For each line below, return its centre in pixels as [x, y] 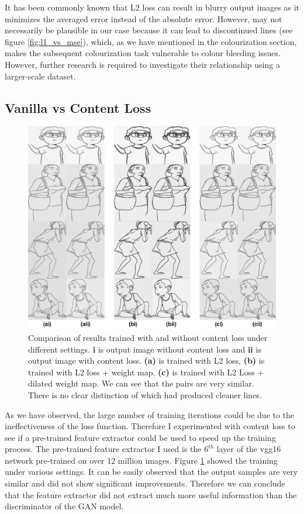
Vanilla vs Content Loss [78, 107]
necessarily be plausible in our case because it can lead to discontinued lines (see [149, 30]
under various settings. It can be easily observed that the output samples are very [151, 472]
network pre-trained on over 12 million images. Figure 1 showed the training [141, 460]
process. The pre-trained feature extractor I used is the [103, 449]
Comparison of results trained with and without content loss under [148, 337]
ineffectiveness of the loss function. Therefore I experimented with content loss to [150, 426]
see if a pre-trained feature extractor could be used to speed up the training [140, 437]
